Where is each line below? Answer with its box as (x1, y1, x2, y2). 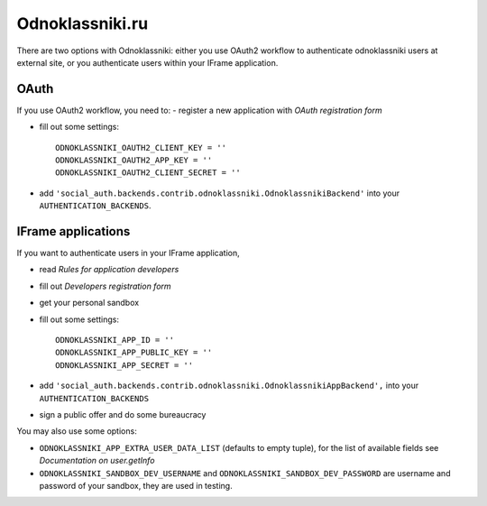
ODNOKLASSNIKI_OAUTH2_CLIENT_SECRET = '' (55, 168, 241, 178)
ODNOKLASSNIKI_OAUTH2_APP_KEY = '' (55, 155, 213, 166)
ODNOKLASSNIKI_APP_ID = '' (55, 335, 175, 345)
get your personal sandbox (39, 298, 140, 308)
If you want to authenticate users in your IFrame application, (16, 248, 240, 259)
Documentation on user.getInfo (39, 455, 155, 466)
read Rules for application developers (39, 264, 179, 275)
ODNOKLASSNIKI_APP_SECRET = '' (55, 360, 194, 370)
